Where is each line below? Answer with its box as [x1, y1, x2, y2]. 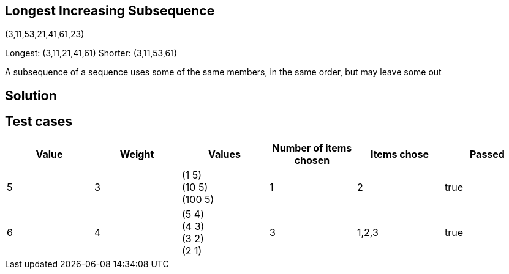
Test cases [5, 114, 73, 130]
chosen [294, 154, 330, 166]
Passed [469, 147, 505, 160]
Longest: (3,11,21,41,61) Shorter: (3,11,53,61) [5, 48, 178, 59]
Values [208, 147, 241, 160]
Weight [119, 147, 154, 160]
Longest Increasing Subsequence [5, 3, 215, 18]
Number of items [272, 141, 352, 154]
